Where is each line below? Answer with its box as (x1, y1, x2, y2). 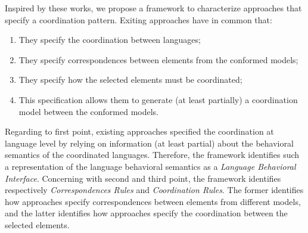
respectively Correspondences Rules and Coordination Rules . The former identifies (5, 184, 304, 196)
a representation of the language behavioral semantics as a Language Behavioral (5, 160, 296, 172)
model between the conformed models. (18, 105, 159, 117)
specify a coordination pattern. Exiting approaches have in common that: (5, 13, 272, 26)
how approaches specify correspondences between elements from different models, (5, 195, 301, 207)
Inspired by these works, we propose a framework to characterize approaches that (5, 2, 302, 14)
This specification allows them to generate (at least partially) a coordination (18, 93, 298, 105)
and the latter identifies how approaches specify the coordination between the (5, 207, 288, 219)
